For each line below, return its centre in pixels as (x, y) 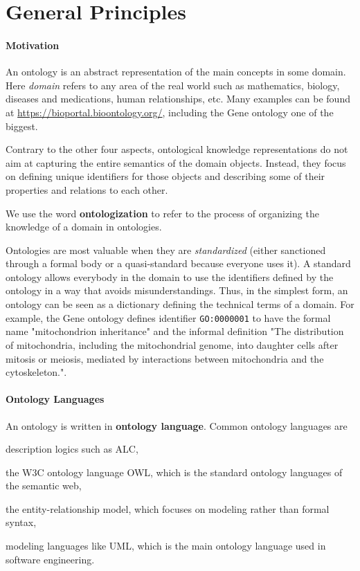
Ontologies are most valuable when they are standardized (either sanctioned (166, 250)
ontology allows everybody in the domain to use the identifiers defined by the (170, 277)
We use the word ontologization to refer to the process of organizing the (162, 213)
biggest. (22, 126)
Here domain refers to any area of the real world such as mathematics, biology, (173, 85)
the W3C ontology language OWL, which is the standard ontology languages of (174, 472)
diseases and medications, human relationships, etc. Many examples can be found (178, 99)
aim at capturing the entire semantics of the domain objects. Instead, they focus (176, 162)
